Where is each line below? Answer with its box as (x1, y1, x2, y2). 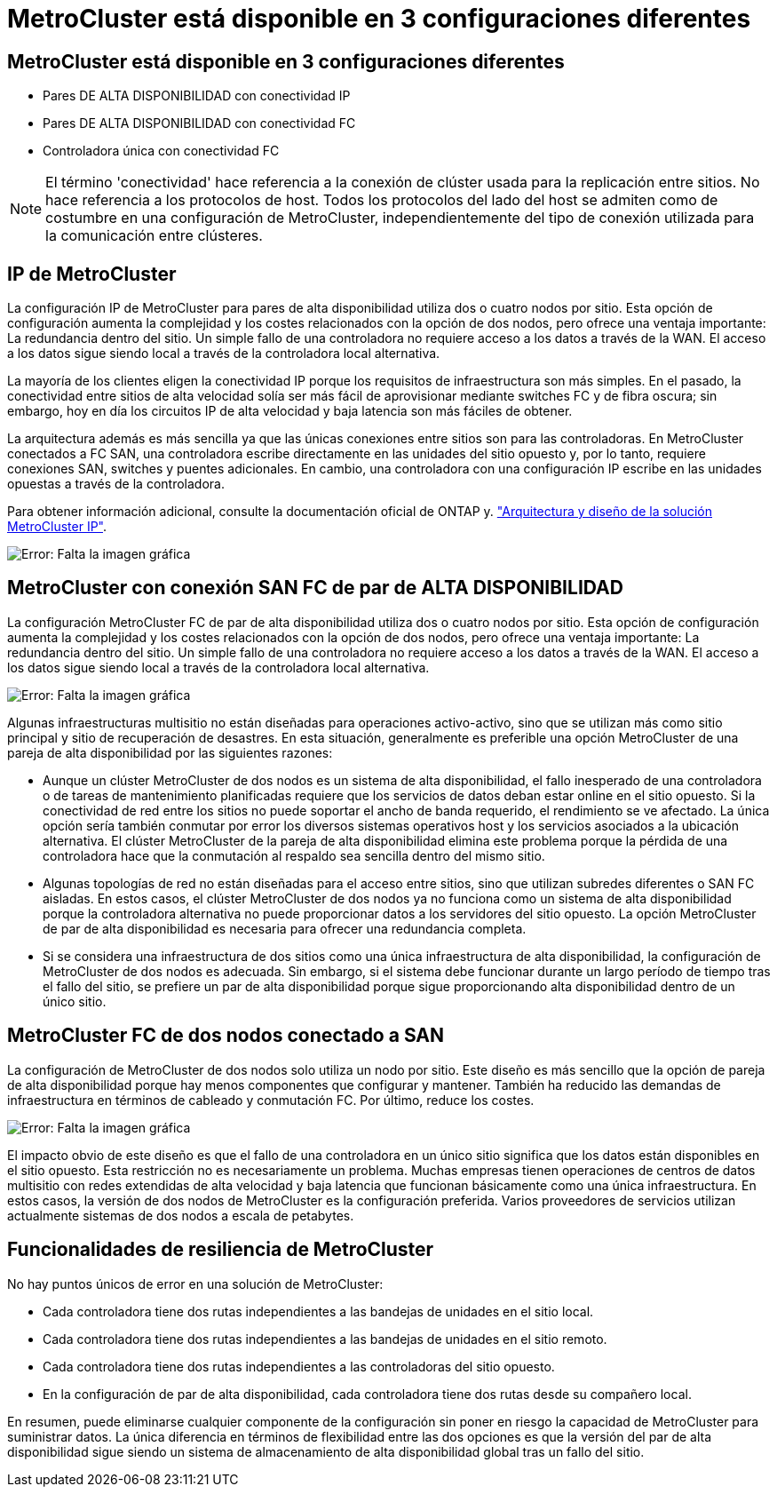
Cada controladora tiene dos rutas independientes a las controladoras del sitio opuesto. (43, 1358, 555, 1374)
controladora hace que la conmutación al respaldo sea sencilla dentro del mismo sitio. (43, 847, 545, 863)
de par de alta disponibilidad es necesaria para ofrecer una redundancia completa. (43, 920, 527, 936)
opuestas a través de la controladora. (7, 476, 225, 492)
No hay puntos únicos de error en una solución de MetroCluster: (7, 1275, 384, 1291)
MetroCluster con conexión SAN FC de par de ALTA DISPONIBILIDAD (7, 576, 623, 600)
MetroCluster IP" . (7, 519, 107, 535)
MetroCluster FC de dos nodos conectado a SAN (7, 1024, 445, 1047)
